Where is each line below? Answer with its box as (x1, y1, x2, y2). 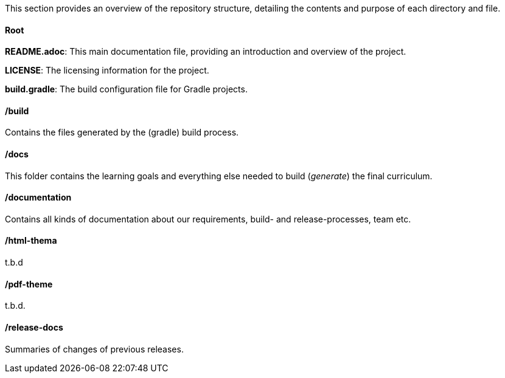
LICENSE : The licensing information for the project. (5, 65, 209, 76)
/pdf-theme (5, 278, 53, 289)
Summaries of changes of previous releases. (5, 343, 184, 354)
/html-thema (5, 235, 57, 246)
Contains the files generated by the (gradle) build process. (5, 127, 239, 138)
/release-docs (5, 321, 63, 332)
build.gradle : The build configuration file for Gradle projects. (5, 84, 248, 95)
